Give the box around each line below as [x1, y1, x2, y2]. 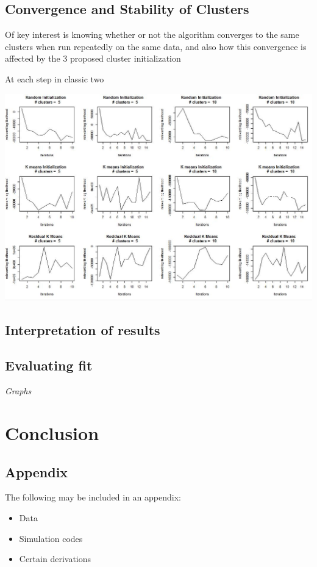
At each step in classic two [5, 72, 104, 85]
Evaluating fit [5, 356, 93, 375]
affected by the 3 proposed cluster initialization [5, 52, 181, 65]
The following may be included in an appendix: [5, 491, 181, 504]
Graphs [5, 385, 32, 397]
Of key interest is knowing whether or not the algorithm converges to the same [5, 28, 299, 41]
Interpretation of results [5, 320, 160, 339]
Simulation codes [19, 532, 83, 544]
